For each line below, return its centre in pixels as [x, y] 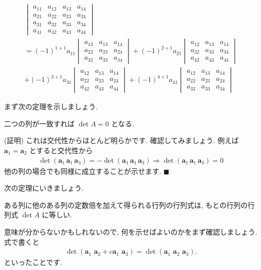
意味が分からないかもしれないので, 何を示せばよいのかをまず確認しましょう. [131, 231]
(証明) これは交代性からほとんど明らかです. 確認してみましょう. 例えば [121, 140]
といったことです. [33, 262]
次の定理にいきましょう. [44, 188]
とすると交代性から [61, 150]
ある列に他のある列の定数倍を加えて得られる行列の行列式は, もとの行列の [126, 205]
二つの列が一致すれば [39, 123]
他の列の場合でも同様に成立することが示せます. [83, 171]
